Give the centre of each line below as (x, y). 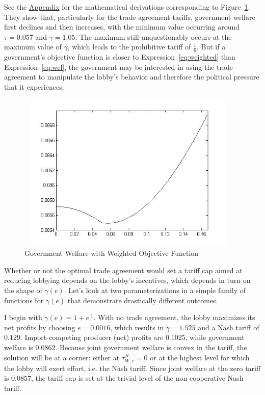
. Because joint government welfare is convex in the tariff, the (151, 347)
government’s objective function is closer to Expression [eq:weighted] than (120, 57)
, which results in (137, 327)
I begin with (23, 317)
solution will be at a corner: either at (62, 357)
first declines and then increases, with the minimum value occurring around (122, 27)
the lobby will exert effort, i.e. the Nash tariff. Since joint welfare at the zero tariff (132, 368)
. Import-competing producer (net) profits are (92, 337)
